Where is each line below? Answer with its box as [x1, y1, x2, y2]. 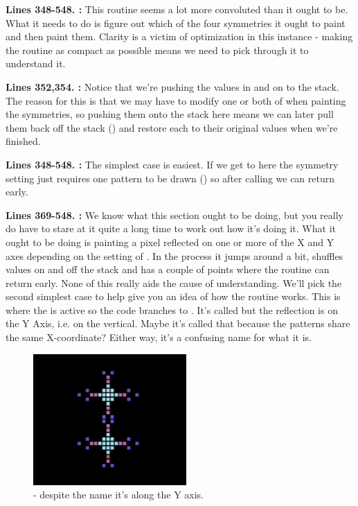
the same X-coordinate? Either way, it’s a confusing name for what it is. [6, 330, 312, 344]
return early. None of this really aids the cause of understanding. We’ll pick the [6, 275, 342, 290]
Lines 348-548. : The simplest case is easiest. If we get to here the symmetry [6, 157, 339, 171]
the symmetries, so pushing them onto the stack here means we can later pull [6, 107, 334, 121]
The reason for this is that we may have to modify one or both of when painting [6, 93, 346, 107]
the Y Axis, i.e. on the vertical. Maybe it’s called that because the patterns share [6, 316, 350, 331]
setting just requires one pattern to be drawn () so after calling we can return [6, 171, 335, 185]
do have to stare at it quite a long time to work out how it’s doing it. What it [6, 221, 336, 236]
